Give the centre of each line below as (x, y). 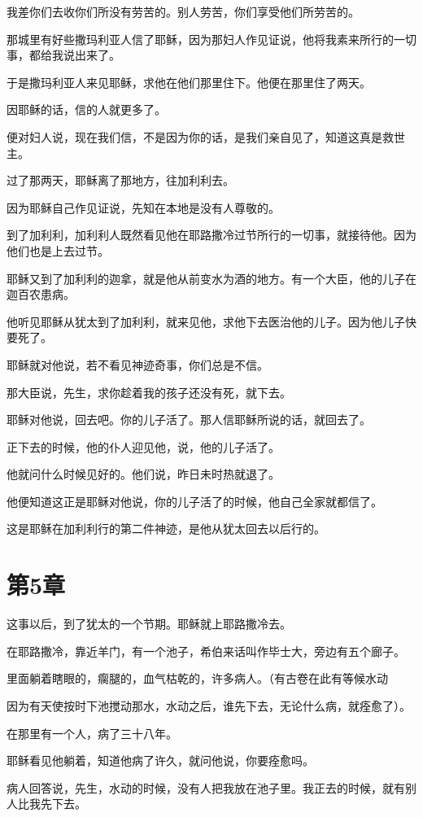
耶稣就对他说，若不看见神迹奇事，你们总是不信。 (137, 364)
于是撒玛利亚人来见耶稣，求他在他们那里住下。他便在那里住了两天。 (189, 82)
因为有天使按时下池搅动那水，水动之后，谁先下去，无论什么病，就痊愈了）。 (209, 705)
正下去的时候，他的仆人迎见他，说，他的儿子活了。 (143, 446)
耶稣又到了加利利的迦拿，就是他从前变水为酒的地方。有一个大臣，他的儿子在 (211, 278)
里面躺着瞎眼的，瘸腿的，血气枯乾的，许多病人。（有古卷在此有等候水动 (197, 678)
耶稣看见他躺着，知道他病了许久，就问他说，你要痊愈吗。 (160, 760)
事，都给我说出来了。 (63, 55)
